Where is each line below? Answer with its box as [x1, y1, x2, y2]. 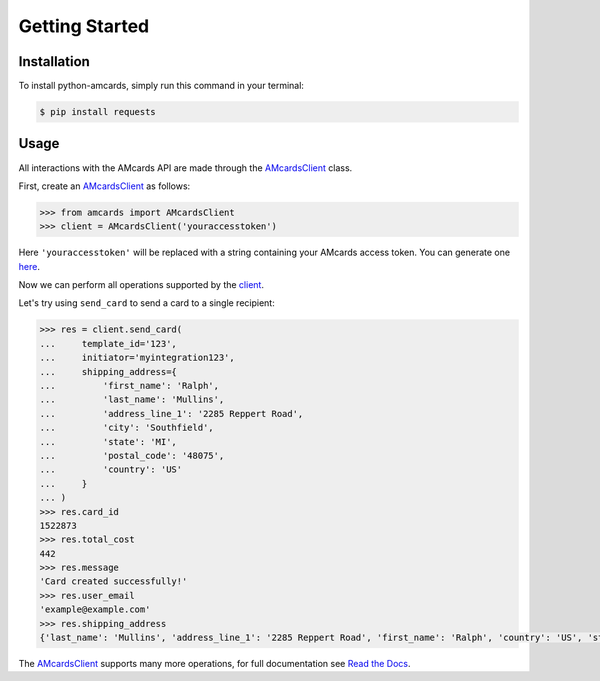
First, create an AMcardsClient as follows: [18, 180, 191, 192]
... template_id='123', [39, 338, 177, 349]
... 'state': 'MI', [39, 436, 177, 447]
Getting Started [18, 15, 150, 37]
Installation [18, 53, 90, 70]
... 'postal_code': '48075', [39, 450, 225, 461]
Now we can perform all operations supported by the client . [18, 279, 265, 291]
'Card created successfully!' [39, 576, 188, 587]
